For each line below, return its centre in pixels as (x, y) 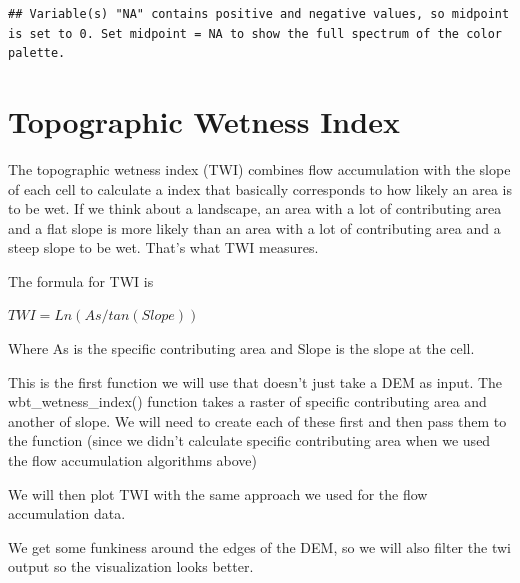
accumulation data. (67, 513)
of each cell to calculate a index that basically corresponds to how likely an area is (260, 188)
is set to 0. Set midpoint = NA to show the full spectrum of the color (255, 33)
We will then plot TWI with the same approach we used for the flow (218, 493)
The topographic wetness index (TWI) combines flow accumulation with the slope (259, 168)
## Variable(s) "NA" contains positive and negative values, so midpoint (259, 14)
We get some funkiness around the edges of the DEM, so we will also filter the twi (259, 546)
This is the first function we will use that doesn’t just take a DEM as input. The (255, 381)
